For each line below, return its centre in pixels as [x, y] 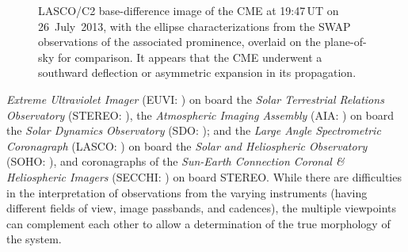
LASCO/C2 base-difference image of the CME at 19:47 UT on [189, 10]
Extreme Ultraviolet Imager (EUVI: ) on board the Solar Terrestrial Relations [195, 99]
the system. [34, 239]
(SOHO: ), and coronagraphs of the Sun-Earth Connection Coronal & [175, 161]
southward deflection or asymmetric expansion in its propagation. [197, 73]
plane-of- [345, 42]
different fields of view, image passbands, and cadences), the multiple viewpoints [202, 208]
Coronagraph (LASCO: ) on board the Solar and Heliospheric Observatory [187, 145]
